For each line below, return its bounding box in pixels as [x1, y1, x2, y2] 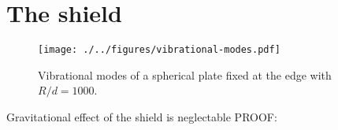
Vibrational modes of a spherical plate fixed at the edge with [38, 66, 332, 83]
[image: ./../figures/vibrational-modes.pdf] [38, 44, 280, 56]
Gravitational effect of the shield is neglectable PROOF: [6, 108, 277, 124]
